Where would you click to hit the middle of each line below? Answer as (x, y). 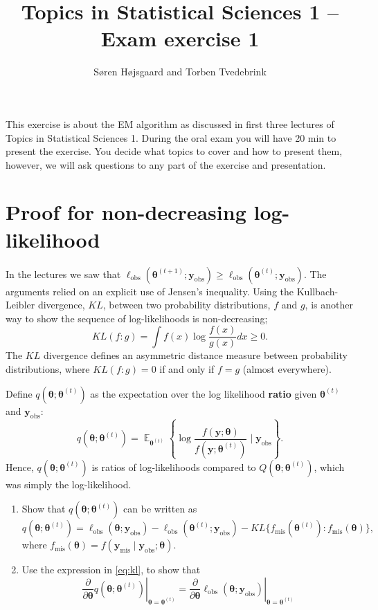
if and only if (187, 369)
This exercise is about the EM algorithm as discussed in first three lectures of (170, 123)
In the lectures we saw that (63, 274)
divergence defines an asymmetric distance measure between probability (195, 355)
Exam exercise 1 (180, 38)
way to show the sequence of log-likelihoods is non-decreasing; (137, 318)
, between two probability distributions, (187, 305)
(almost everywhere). (287, 369)
